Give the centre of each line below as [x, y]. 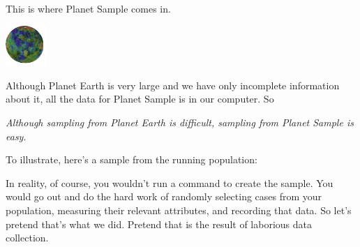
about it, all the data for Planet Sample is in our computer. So [140, 99]
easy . [16, 136]
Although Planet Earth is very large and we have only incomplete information [173, 85]
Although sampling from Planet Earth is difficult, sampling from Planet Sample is [180, 122]
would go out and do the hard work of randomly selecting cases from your [164, 196]
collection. [27, 238]
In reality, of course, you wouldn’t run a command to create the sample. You [170, 182]
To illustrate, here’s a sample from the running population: [132, 159]
